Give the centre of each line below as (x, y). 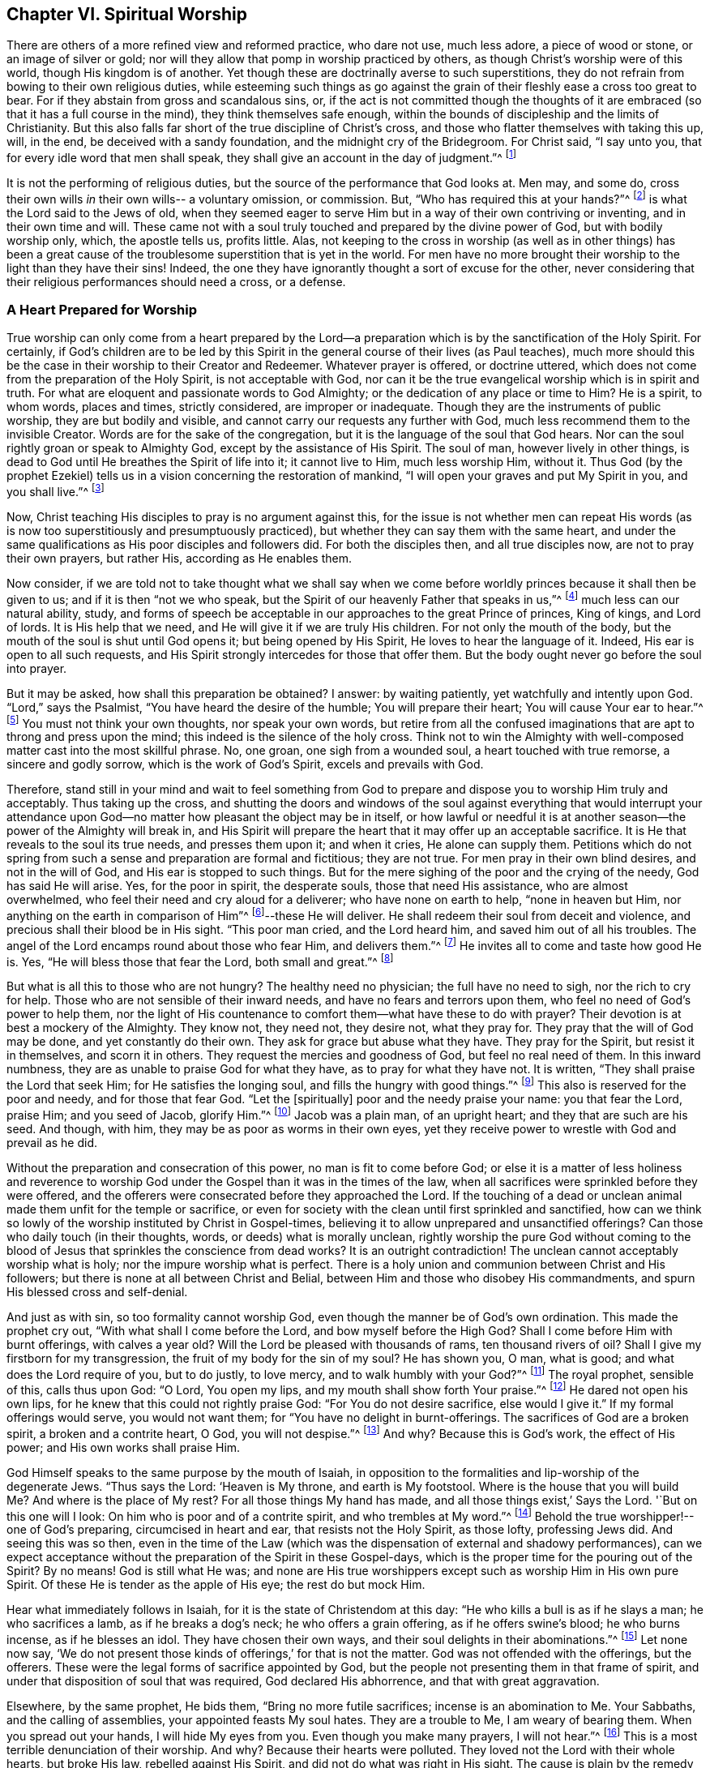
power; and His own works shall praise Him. (124, 1447)
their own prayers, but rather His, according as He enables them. (180, 559)
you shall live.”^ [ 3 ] (56, 491)
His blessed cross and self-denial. (97, 1291)
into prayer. (37, 668)
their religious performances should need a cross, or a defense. (176, 281)
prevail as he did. (52, 1142)
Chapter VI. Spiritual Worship (127, 14)
